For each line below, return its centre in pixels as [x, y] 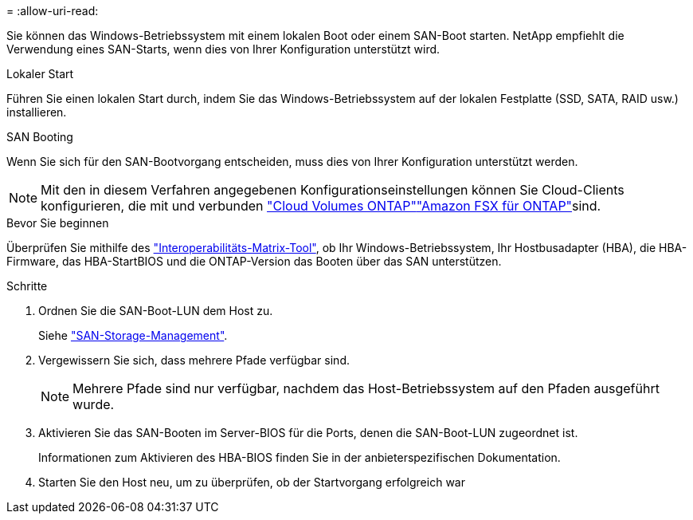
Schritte [27, 286]
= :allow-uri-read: [53, 11]
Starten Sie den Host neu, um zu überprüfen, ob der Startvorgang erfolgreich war [252, 482]
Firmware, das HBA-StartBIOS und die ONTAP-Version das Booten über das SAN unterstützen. [254, 261]
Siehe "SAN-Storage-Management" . [133, 335]
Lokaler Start [40, 74]
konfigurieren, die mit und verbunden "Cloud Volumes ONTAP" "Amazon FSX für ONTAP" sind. [321, 206]
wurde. [94, 404]
